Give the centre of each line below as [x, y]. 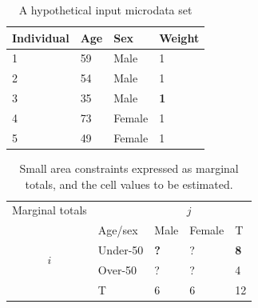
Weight [179, 37]
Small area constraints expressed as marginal [129, 168]
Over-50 [117, 269]
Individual [41, 37]
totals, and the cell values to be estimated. [129, 184]
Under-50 [121, 250]
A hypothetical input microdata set [105, 10]
